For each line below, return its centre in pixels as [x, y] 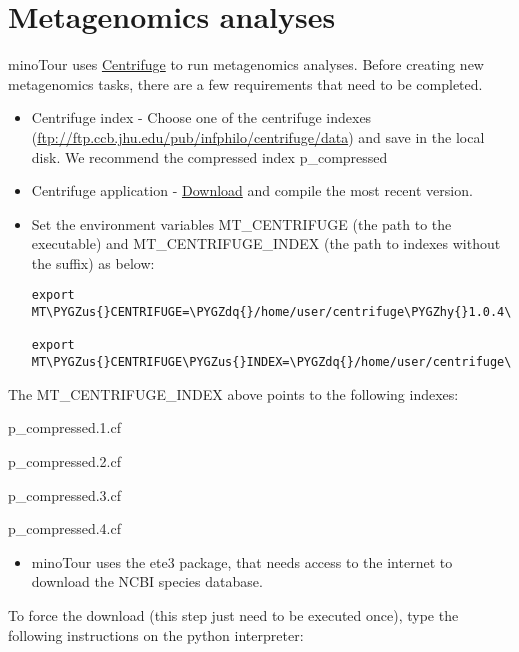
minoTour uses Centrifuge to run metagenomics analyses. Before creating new [246, 64]
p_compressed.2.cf [64, 460]
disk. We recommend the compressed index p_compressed [209, 156]
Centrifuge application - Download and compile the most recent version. [252, 190]
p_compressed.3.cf [64, 494]
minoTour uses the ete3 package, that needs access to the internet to [242, 561]
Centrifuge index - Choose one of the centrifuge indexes [201, 117]
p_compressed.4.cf [64, 528]
